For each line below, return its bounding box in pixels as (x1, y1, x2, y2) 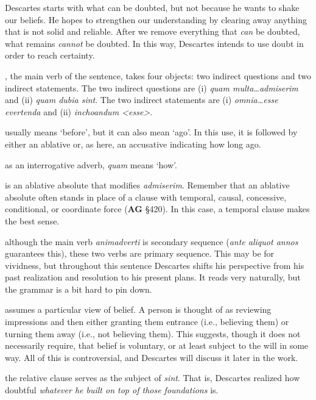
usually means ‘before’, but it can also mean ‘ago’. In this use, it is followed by (5, 126, 298, 138)
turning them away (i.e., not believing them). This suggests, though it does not (5, 327, 301, 340)
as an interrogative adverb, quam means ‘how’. (5, 158, 177, 171)
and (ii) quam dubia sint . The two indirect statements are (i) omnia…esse (5, 93, 278, 106)
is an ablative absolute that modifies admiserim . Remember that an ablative (5, 179, 290, 191)
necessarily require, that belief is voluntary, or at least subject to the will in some (5, 339, 309, 352)
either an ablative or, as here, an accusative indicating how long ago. (5, 137, 261, 150)
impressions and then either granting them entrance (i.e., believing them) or (5, 315, 289, 328)
